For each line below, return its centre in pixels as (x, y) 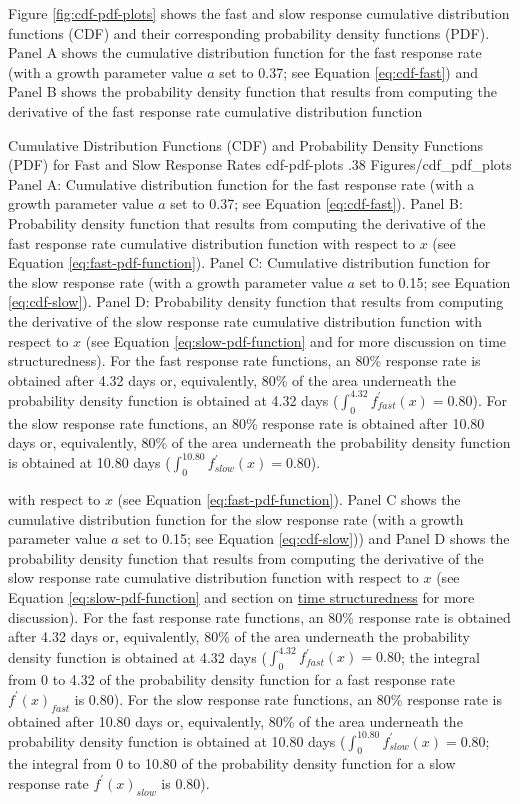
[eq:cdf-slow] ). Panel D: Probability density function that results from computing (256, 301)
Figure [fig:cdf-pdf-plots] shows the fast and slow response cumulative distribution (259, 13)
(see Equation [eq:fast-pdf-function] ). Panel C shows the (289, 499)
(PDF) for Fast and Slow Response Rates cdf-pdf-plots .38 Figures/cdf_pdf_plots (260, 164)
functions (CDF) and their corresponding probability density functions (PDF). (249, 32)
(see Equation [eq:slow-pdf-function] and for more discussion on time (296, 340)
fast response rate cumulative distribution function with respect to (211, 242)
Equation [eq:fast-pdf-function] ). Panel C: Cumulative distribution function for (249, 262)
